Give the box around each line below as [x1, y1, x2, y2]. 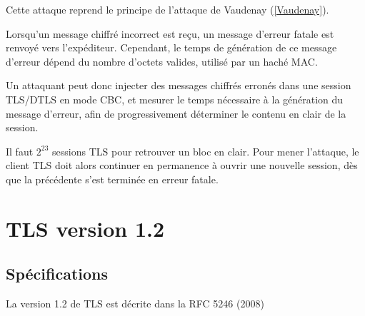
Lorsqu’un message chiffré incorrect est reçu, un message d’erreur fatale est [6, 26, 334, 41]
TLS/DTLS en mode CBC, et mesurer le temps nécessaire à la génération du [6, 91, 344, 106]
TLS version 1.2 [6, 213, 165, 243]
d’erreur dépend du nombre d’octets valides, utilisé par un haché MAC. [6, 53, 318, 68]
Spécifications [6, 263, 109, 285]
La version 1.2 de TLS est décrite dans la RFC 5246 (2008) [6, 296, 264, 311]
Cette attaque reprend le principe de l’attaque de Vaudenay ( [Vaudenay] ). [6, 2, 329, 16]
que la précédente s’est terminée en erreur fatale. [6, 171, 219, 186]
